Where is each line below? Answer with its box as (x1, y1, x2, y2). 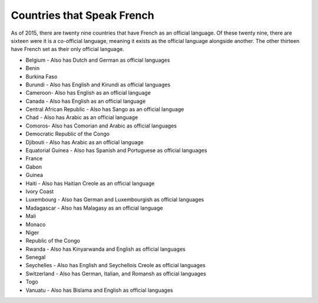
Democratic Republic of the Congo (25, 130, 110, 137)
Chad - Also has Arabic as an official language (25, 114, 138, 121)
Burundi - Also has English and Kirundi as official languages (25, 81, 171, 88)
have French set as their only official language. (11, 46, 125, 53)
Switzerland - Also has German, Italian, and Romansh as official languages (25, 270, 206, 277)
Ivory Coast (25, 188, 54, 195)
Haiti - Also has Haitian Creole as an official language (25, 180, 155, 187)
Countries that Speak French (11, 9, 154, 22)
